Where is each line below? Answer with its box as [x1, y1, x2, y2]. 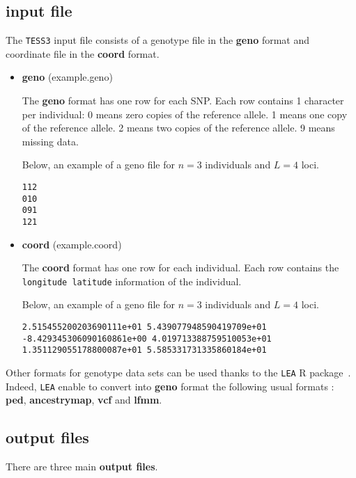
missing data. [22, 134, 79, 148]
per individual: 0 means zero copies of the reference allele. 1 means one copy [22, 106, 348, 121]
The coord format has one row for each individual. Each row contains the [22, 260, 339, 275]
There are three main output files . [6, 459, 158, 474]
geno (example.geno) [22, 70, 113, 84]
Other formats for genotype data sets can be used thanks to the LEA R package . [6, 365, 351, 380]
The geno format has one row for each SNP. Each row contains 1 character [22, 93, 344, 108]
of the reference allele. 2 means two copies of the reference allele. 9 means [22, 120, 335, 135]
